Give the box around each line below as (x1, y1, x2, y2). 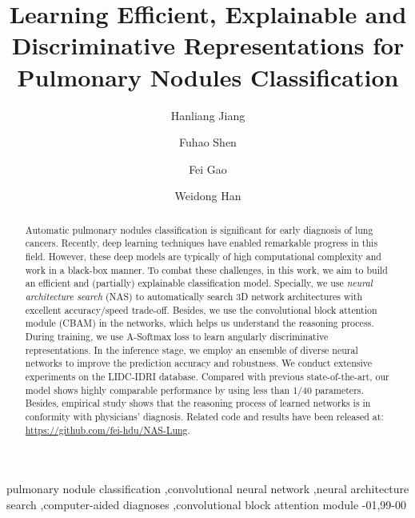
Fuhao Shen (179, 134, 237, 151)
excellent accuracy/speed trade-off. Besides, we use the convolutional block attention (25, 303, 377, 316)
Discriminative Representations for (11, 29, 405, 62)
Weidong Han (174, 187, 241, 204)
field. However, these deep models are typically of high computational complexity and (25, 249, 381, 263)
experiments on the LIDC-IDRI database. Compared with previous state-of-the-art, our (25, 369, 389, 383)
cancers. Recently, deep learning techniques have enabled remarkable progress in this (25, 236, 378, 250)
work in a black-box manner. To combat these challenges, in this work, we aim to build (25, 263, 388, 276)
